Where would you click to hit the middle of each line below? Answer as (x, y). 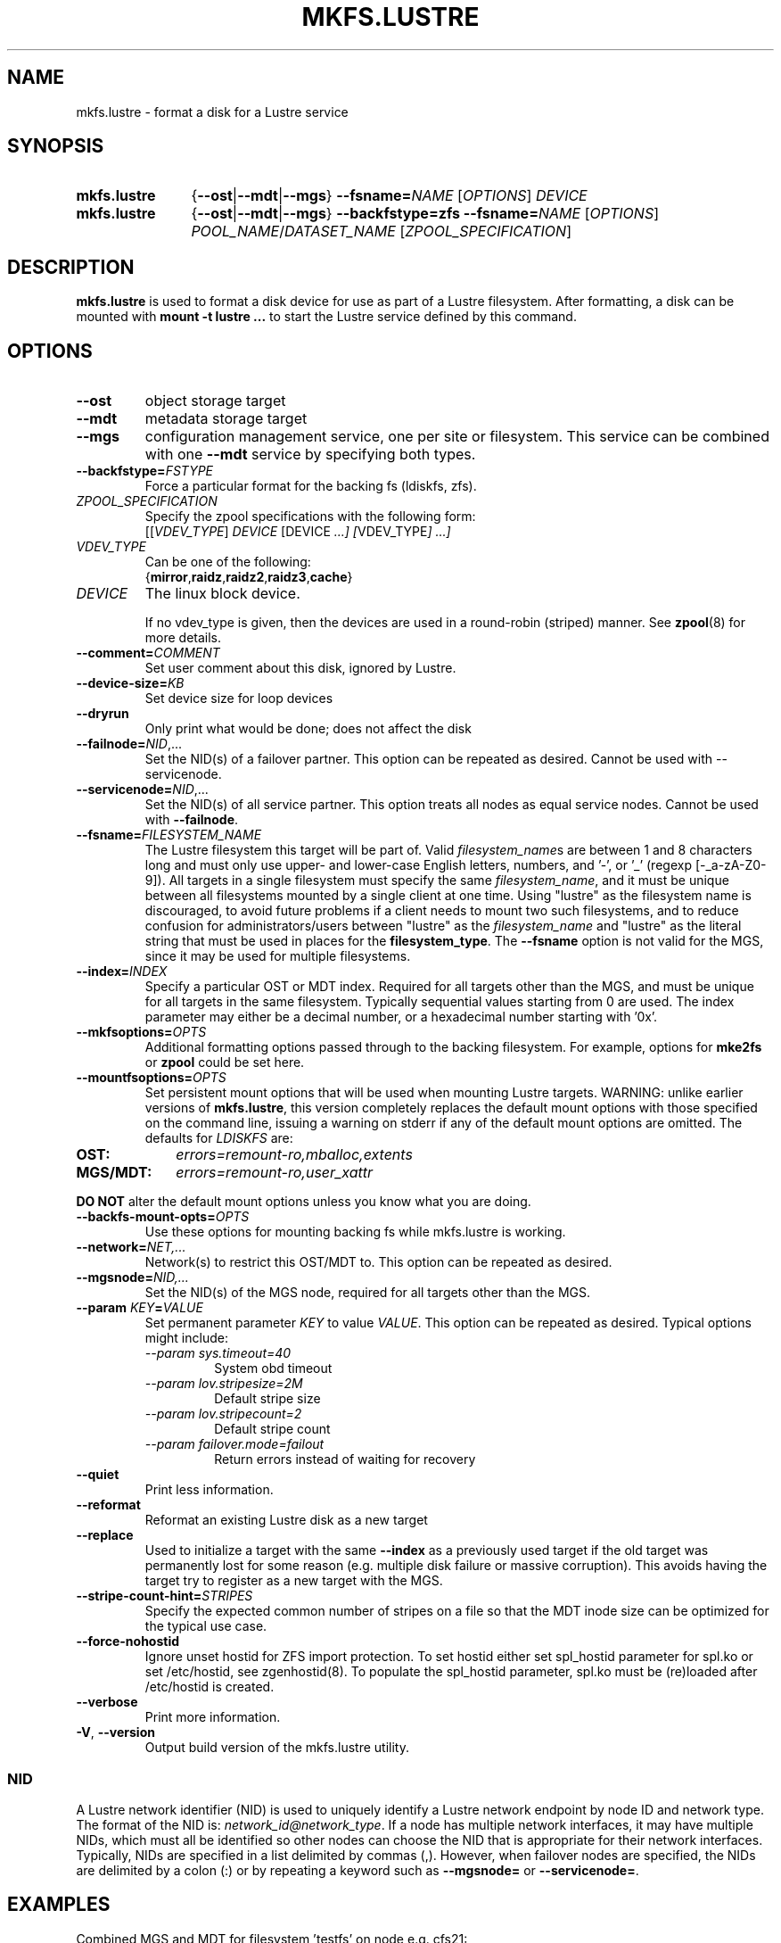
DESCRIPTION (71, 267)
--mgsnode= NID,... (132, 1277)
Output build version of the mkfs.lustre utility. (277, 1748)
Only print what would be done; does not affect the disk (308, 729)
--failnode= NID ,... (129, 744)
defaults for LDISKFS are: (219, 1138)
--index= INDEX (122, 971)
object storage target (215, 401)
